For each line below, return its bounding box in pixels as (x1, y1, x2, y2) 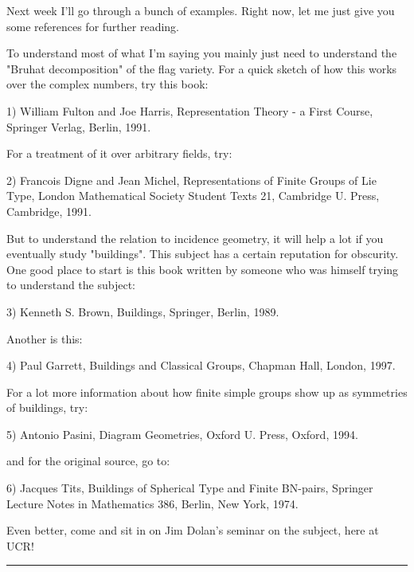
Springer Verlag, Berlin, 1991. (6, 118, 151, 135)
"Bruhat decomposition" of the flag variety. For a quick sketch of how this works (6, 60, 397, 76)
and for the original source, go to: (6, 453, 170, 469)
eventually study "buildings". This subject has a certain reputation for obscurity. (6, 245, 399, 262)
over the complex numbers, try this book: (6, 76, 209, 92)
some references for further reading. (6, 18, 179, 34)
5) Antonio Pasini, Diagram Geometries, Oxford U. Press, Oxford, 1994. (6, 425, 358, 442)
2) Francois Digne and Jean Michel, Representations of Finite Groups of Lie (6, 171, 377, 188)
